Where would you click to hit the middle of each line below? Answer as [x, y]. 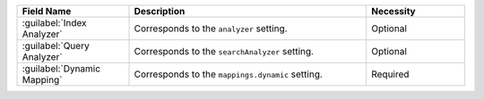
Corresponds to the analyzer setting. [211, 29]
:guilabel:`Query [56, 46]
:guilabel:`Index [54, 23]
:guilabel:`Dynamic [61, 69]
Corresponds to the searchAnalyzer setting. [224, 51]
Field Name [47, 11]
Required [390, 74]
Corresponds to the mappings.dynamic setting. [228, 74]
